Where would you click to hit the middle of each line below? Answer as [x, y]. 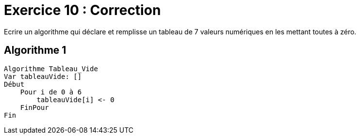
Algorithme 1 [35, 50]
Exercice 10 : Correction [82, 10]
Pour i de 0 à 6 [51, 92]
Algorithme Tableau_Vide [51, 69]
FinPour [34, 107]
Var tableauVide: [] [43, 76]
